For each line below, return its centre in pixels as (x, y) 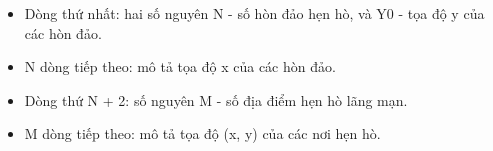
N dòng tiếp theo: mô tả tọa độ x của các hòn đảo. (180, 66)
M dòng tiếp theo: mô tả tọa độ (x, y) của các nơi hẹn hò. (202, 133)
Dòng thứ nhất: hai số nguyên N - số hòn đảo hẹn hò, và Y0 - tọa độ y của (254, 13)
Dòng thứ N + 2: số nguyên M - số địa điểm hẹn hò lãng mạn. (216, 99)
